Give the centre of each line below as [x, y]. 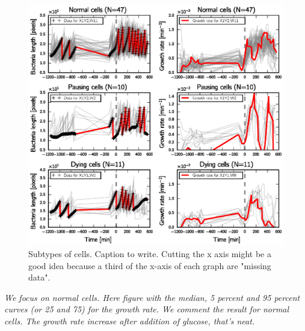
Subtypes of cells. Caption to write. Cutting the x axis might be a [150, 253]
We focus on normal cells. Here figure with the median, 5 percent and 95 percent [152, 297]
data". [39, 277]
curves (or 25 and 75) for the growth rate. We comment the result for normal [147, 309]
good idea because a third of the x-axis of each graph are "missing [150, 265]
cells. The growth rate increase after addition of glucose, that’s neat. [130, 320]
